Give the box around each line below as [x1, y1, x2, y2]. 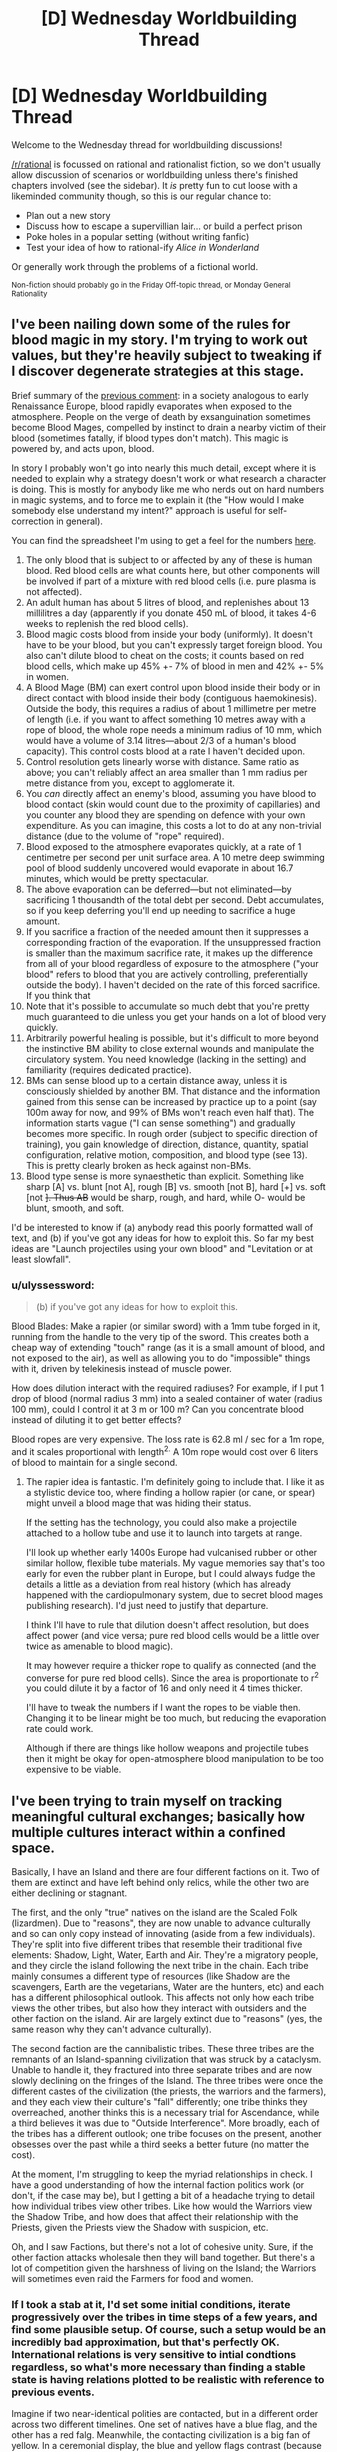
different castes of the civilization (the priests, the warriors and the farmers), [11, 2085, 327, 2097]
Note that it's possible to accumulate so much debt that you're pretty [25, 1000, 310, 1012]
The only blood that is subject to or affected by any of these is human [25, 553, 313, 566]
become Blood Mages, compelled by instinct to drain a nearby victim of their [11, 421, 327, 433]
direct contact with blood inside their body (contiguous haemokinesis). [25, 692, 318, 704]
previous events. [11, 2385, 95, 2399]
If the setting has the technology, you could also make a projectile [25, 1516, 298, 1528]
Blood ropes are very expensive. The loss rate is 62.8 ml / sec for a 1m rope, [11, 1433, 325, 1446]
